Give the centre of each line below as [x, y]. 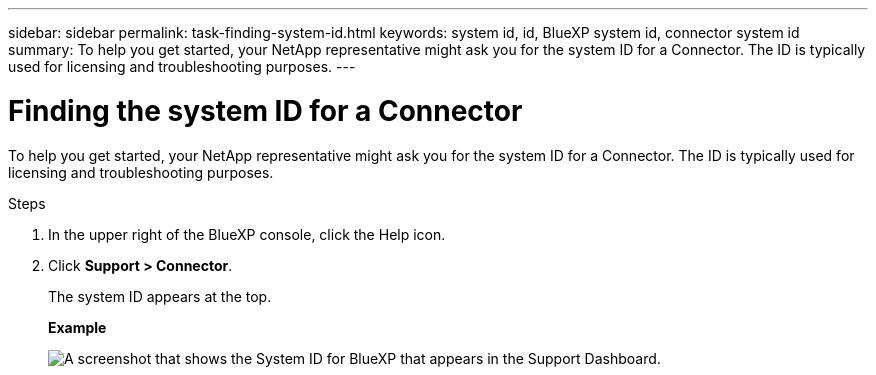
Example [77, 327]
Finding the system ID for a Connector [265, 110]
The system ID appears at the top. [160, 296]
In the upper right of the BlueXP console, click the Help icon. [247, 234]
